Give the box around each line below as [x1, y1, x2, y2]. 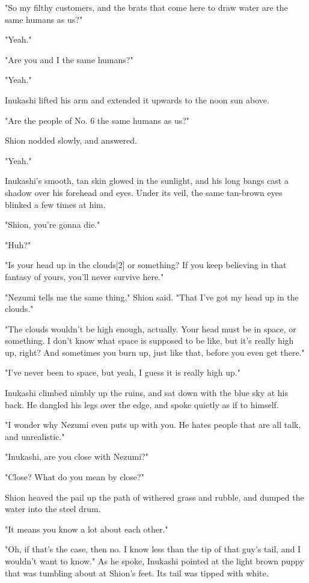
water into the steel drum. [5, 502, 101, 515]
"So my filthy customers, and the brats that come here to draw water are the [5, 1, 288, 13]
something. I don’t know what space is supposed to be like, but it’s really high [5, 334, 294, 347]
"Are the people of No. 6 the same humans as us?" [5, 114, 190, 126]
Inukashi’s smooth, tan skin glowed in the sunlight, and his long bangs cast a [5, 174, 289, 187]
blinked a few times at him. [5, 198, 106, 210]
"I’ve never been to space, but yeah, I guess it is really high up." [5, 366, 240, 379]
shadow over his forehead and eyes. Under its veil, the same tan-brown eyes [5, 186, 283, 198]
